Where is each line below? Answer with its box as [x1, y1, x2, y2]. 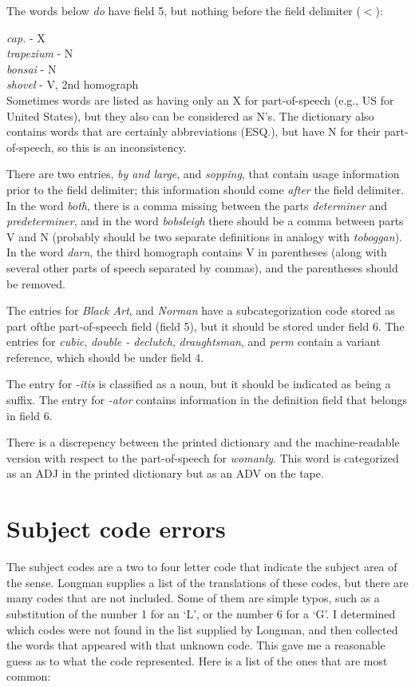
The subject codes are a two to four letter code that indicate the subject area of [6, 558, 397, 575]
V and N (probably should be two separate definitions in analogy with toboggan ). [6, 228, 402, 244]
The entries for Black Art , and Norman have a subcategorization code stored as [6, 302, 395, 319]
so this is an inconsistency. [57, 138, 187, 155]
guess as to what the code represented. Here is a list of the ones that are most [6, 652, 388, 669]
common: [6, 668, 51, 685]
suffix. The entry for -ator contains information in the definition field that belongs [6, 391, 408, 408]
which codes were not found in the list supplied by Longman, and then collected [6, 621, 398, 637]
